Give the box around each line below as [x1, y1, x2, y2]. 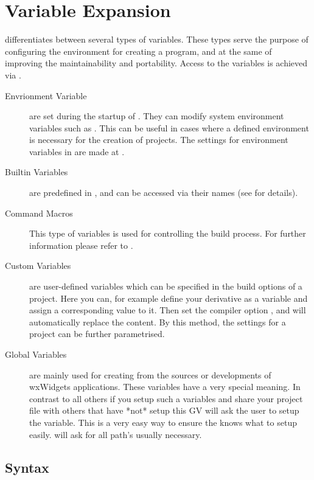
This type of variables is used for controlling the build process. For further [29, 227, 306, 240]
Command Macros [5, 206, 73, 219]
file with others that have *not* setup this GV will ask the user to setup [29, 404, 299, 417]
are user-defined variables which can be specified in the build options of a [29, 280, 302, 293]
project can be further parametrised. [29, 327, 165, 340]
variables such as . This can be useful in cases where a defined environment [29, 121, 309, 134]
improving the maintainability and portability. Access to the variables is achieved [5, 57, 308, 69]
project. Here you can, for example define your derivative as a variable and [29, 291, 308, 304]
